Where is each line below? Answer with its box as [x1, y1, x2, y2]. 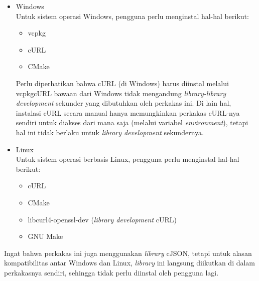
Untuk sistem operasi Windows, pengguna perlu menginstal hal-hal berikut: [16, 11, 249, 21]
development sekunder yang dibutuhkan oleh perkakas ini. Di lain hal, [16, 98, 231, 108]
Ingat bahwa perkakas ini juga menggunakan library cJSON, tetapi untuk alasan [4, 247, 252, 258]
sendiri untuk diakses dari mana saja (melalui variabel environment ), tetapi [16, 117, 248, 128]
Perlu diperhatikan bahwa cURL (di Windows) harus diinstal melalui [16, 78, 229, 88]
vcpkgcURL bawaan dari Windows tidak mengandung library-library [16, 88, 226, 98]
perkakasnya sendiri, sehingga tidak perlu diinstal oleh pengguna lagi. [4, 267, 219, 277]
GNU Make [28, 231, 63, 241]
